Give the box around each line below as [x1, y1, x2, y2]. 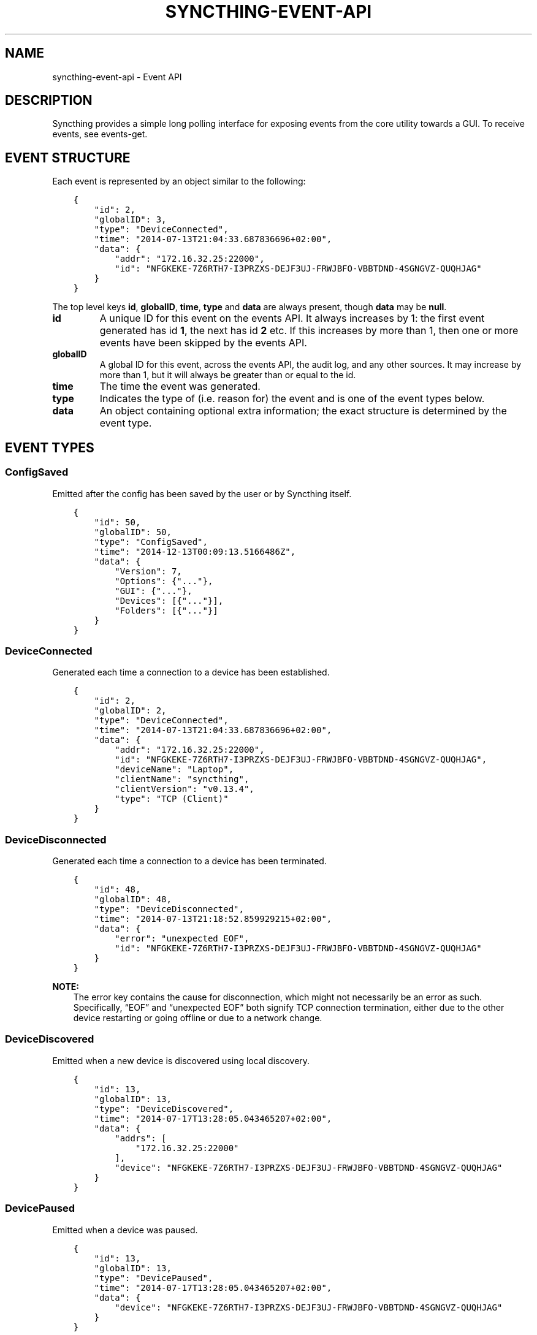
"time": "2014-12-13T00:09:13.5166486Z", [94, 546, 296, 557]
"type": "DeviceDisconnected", [94, 904, 244, 914]
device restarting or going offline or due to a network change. [73, 1013, 322, 1023]
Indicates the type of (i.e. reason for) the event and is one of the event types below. [99, 392, 485, 405]
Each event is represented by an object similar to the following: [52, 176, 306, 187]
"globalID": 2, [94, 706, 167, 716]
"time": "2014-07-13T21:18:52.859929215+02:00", [94, 914, 332, 924]
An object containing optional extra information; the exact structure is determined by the [99, 405, 507, 417]
